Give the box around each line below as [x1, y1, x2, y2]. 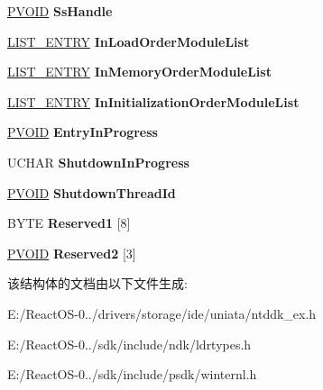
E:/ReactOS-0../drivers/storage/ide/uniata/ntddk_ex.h [7, 304, 317, 322]
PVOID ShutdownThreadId [7, 183, 176, 202]
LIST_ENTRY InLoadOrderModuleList [7, 32, 250, 50]
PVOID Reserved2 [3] [7, 243, 136, 262]
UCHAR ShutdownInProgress [7, 152, 189, 171]
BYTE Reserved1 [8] [7, 213, 131, 232]
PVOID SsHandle [7, 2, 113, 20]
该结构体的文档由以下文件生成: [7, 274, 188, 293]
